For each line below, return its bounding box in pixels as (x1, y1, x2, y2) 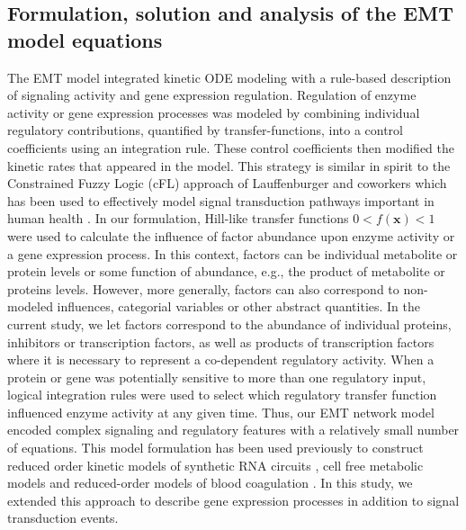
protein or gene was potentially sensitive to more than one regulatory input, (7, 367, 426, 386)
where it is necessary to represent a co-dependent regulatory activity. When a (7, 350, 435, 369)
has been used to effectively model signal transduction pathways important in (7, 191, 435, 210)
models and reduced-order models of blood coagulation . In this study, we (7, 473, 413, 492)
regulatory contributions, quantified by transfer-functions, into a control (7, 121, 403, 139)
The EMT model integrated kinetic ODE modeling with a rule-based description (7, 67, 452, 86)
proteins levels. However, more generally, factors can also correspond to (7, 279, 399, 298)
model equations (7, 25, 163, 53)
